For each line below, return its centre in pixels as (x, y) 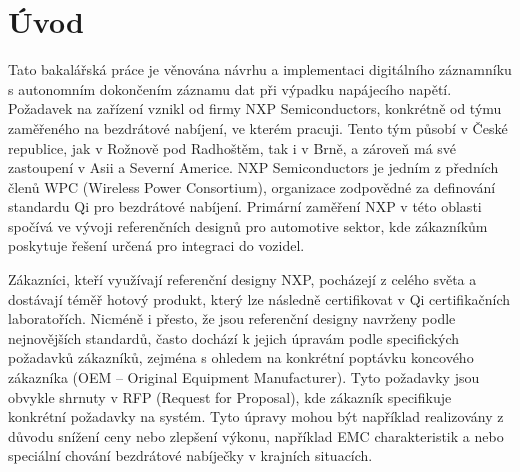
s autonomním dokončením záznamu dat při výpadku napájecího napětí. (230, 88)
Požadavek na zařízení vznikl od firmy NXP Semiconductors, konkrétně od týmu (255, 108)
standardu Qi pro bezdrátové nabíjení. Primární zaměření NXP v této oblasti (245, 206)
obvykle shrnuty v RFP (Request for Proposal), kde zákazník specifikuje (230, 396)
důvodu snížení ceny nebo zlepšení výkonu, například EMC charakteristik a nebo (256, 435)
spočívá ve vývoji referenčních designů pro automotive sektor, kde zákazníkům (248, 225)
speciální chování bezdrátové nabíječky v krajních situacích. (190, 455)
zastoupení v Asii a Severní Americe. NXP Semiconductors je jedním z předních (253, 167)
